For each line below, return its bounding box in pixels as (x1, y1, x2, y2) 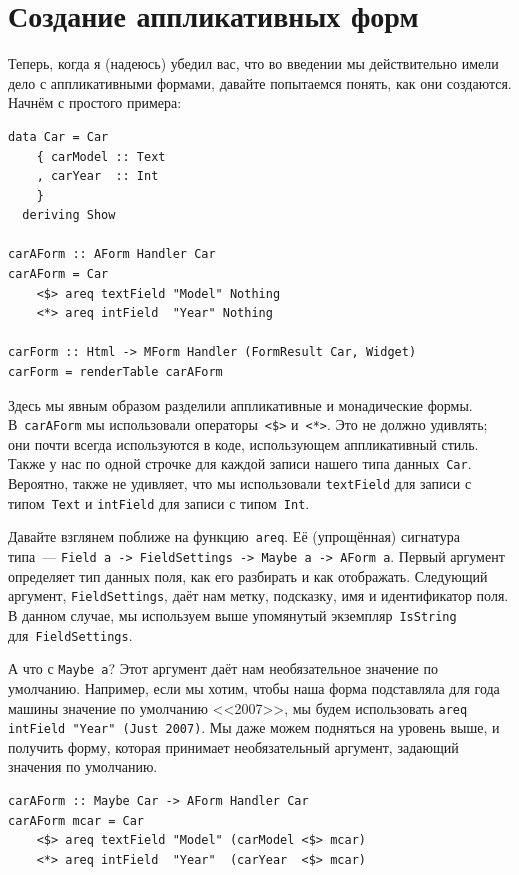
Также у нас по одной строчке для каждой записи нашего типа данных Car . (8, 453, 472, 474)
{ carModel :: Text (36, 149, 166, 164)
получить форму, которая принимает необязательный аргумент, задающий (8, 736, 459, 757)
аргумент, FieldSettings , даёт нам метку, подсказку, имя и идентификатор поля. (8, 585, 509, 606)
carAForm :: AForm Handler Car (8, 247, 216, 262)
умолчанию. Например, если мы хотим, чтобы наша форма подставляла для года (8, 677, 500, 698)
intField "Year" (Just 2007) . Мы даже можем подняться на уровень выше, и (8, 717, 500, 738)
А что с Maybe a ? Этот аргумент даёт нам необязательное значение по (8, 658, 438, 679)
